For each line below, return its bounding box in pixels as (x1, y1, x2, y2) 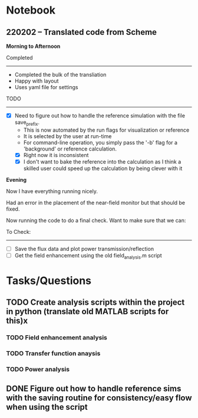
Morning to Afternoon (6, 43, 61, 50)
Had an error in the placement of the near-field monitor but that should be (6, 199, 186, 206)
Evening (6, 176, 27, 183)
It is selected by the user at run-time (23, 132, 112, 139)
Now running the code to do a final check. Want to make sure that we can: (6, 217, 186, 224)
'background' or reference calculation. (23, 145, 117, 152)
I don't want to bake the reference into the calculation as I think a (23, 158, 181, 165)
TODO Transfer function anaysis (6, 350, 101, 358)
